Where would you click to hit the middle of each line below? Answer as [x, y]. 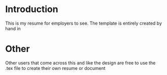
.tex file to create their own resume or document [55, 68]
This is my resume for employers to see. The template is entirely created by [84, 23]
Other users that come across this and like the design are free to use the [80, 63]
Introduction [32, 9]
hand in [13, 28]
